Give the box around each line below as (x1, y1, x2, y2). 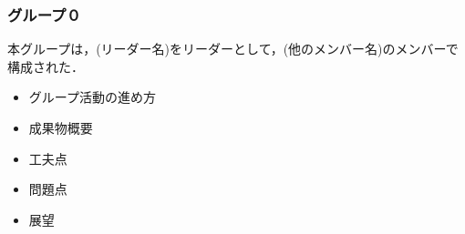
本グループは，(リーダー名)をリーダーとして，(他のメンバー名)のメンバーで (7, 39, 459, 58)
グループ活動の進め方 (28, 87, 156, 107)
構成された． (7, 56, 84, 76)
